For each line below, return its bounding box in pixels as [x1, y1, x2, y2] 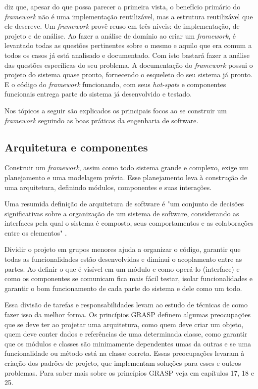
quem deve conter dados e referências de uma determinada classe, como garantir [4, 329, 248, 339]
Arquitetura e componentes [4, 139, 148, 154]
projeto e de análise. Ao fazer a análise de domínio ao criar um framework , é [4, 30, 236, 41]
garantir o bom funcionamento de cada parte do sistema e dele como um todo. [4, 283, 242, 293]
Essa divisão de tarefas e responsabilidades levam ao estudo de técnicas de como [4, 299, 248, 310]
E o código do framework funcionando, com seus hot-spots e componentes [4, 79, 226, 89]
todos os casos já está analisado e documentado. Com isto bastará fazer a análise [4, 49, 250, 60]
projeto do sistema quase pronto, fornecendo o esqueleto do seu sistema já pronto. [4, 69, 253, 80]
